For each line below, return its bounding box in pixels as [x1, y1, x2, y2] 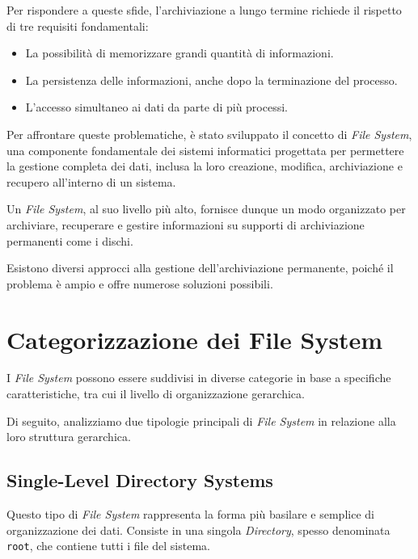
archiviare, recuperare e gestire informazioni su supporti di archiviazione [6, 216, 365, 233]
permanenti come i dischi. [6, 232, 133, 249]
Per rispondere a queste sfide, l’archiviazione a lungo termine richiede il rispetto [6, 2, 402, 18]
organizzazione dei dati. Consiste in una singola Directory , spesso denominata [6, 521, 391, 538]
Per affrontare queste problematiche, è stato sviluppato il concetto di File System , [6, 125, 412, 142]
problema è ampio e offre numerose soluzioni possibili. [6, 275, 273, 292]
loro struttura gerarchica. [6, 428, 131, 445]
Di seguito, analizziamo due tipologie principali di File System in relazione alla [6, 412, 396, 429]
